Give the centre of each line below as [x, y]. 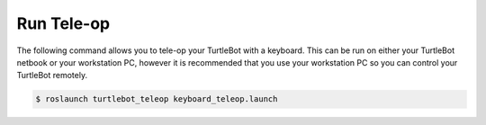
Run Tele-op [63, 23]
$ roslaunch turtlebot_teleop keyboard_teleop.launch [157, 99]
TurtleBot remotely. [52, 76]
